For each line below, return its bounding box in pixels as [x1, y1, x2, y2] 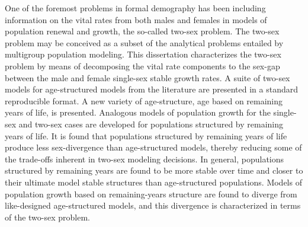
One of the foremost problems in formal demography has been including [5, 2, 266, 14]
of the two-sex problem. [5, 210, 90, 223]
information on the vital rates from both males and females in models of [5, 13, 267, 25]
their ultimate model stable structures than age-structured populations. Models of [5, 175, 302, 188]
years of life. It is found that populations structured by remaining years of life [5, 129, 287, 142]
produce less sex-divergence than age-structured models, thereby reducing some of [5, 141, 302, 154]
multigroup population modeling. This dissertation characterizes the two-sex [5, 48, 281, 60]
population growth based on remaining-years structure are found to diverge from [5, 187, 297, 200]
